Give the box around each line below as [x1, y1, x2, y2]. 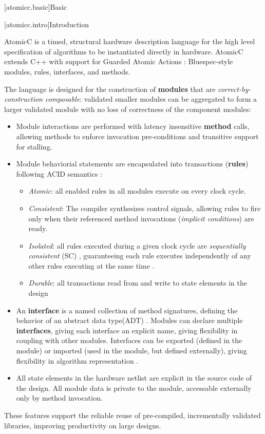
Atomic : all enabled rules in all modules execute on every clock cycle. [28, 185, 246, 196]
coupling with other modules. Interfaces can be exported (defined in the [16, 335, 242, 346]
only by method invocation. [16, 392, 103, 403]
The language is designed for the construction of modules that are [4, 83, 216, 94]
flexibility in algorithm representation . [16, 355, 139, 366]
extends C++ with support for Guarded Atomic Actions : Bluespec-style [4, 56, 233, 67]
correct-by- [218, 83, 251, 94]
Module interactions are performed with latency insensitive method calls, [16, 121, 250, 131]
